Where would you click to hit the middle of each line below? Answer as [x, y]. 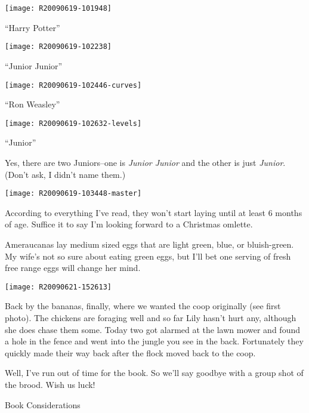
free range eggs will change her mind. [73, 268]
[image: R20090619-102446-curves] [73, 85]
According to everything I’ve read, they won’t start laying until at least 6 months [154, 212]
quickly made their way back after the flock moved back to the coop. [130, 352]
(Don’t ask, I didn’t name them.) [65, 174]
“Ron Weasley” [33, 104]
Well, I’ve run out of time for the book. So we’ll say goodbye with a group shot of [154, 373]
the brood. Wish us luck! [50, 385]
